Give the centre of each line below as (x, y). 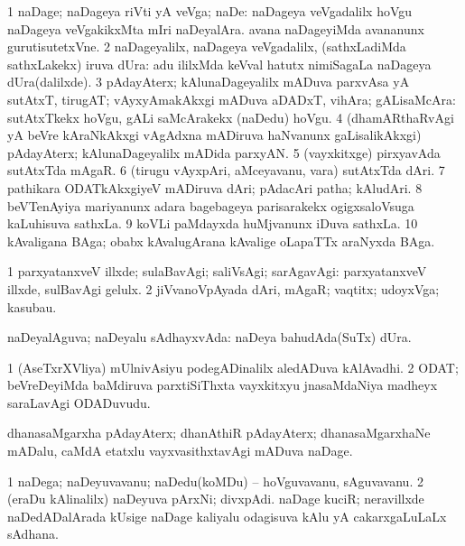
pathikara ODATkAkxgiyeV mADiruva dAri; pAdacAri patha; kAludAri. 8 (215, 187)
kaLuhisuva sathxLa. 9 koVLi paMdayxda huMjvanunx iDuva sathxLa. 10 (213, 223)
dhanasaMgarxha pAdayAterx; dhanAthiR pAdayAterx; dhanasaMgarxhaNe (219, 433)
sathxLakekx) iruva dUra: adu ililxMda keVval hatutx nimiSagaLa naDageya (219, 64)
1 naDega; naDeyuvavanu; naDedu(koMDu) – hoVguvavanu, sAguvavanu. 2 (215, 481)
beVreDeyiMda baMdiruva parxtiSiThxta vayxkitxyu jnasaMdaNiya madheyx (223, 385)
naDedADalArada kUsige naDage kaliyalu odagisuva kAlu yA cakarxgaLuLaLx (227, 516)
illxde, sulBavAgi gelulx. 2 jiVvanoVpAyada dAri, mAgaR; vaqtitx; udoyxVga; (223, 288)
